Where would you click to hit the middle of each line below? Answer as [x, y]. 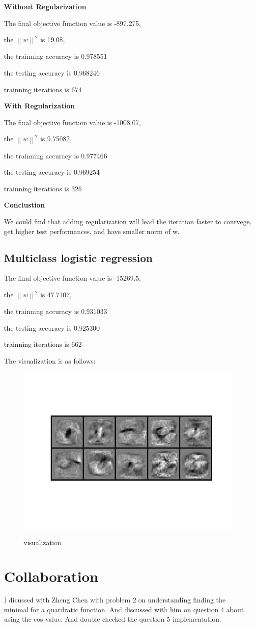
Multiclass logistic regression [78, 257]
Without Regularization [45, 6]
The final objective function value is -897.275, [72, 23]
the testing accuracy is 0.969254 [52, 172]
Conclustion [25, 205]
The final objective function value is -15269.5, [72, 278]
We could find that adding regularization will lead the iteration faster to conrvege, [128, 222]
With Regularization [40, 106]
